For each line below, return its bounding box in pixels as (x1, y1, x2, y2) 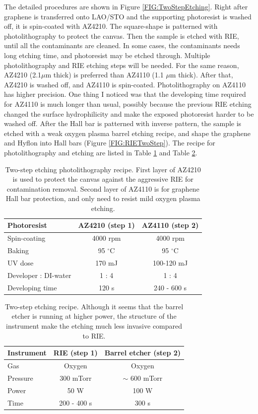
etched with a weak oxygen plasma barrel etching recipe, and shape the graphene (4, 128, 251, 138)
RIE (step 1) (53, 347, 98, 358)
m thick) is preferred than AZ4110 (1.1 (45, 69, 164, 80)
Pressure (7, 372, 33, 383)
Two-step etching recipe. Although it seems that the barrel (4, 301, 184, 311)
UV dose (7, 258, 34, 268)
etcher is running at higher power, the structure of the (11, 311, 177, 321)
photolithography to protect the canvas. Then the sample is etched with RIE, (4, 30, 239, 41)
